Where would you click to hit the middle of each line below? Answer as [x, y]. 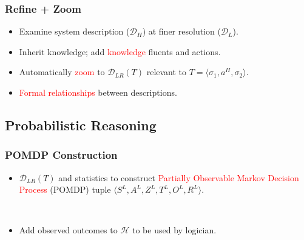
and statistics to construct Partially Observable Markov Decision [179, 177]
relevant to [167, 72]
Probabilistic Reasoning [81, 125]
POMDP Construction [61, 155]
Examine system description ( [74, 31]
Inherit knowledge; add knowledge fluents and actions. [120, 51]
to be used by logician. [174, 230]
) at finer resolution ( [181, 31]
